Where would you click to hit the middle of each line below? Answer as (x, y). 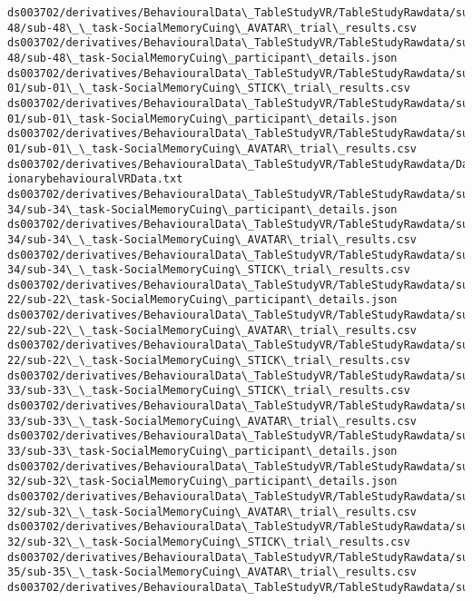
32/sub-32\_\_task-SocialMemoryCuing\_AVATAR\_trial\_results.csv (212, 512)
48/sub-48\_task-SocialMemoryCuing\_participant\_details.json (202, 58)
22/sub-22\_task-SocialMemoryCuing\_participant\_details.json (202, 300)
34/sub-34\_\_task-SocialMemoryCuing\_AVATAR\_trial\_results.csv (212, 239)
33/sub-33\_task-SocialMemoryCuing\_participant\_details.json (202, 452)
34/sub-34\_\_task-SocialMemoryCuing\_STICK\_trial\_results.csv (209, 270)
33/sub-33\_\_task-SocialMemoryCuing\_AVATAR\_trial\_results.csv (212, 421)
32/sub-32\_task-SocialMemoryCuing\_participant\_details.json (202, 482)
